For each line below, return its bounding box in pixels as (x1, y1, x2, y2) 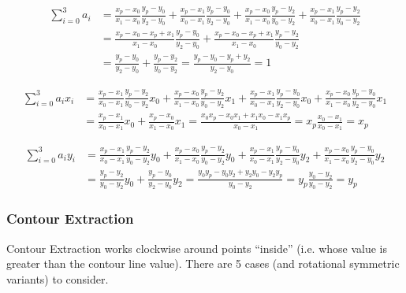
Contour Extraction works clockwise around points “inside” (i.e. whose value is (6, 239, 388, 256)
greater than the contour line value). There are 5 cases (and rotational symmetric (6, 255, 400, 272)
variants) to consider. (6, 270, 109, 287)
